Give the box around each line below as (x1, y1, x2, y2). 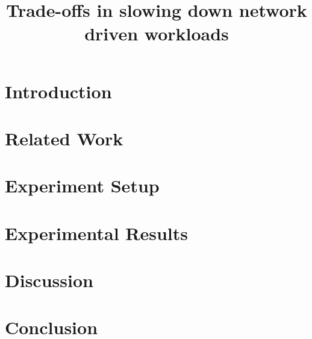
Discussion (5, 268, 93, 293)
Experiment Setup (5, 173, 160, 198)
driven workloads (84, 21, 229, 46)
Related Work (5, 125, 123, 150)
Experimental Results (5, 220, 188, 245)
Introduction (5, 78, 112, 103)
